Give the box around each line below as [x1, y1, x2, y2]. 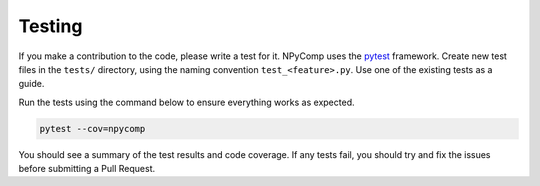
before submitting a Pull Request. [18, 163, 155, 175]
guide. [18, 78, 45, 90]
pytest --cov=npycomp [39, 123, 146, 134]
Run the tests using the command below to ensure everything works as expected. [18, 96, 355, 108]
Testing [18, 15, 83, 37]
